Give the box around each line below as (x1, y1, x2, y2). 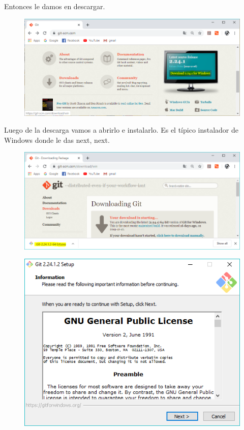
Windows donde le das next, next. (4, 134, 110, 145)
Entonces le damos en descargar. (4, 1, 105, 11)
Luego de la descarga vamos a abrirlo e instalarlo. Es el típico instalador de (4, 125, 239, 135)
